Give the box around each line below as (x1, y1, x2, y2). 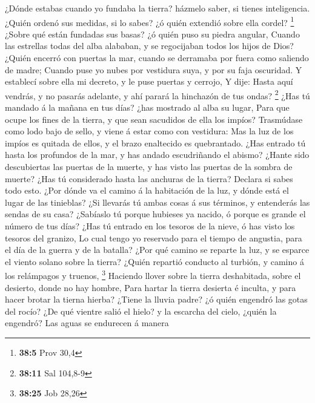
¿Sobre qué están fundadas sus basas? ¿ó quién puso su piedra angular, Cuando (5, 27, 300, 40)
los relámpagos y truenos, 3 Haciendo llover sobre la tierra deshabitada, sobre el (5, 267, 301, 282)
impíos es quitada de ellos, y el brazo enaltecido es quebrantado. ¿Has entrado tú (5, 136, 306, 149)
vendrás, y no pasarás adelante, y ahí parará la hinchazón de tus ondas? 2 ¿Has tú (5, 87, 310, 102)
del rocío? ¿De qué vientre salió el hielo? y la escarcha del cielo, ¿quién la (5, 304, 277, 317)
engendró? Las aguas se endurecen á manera (5, 316, 169, 329)
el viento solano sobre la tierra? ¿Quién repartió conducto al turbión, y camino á (5, 255, 304, 267)
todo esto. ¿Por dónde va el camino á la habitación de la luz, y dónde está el (5, 184, 289, 197)
